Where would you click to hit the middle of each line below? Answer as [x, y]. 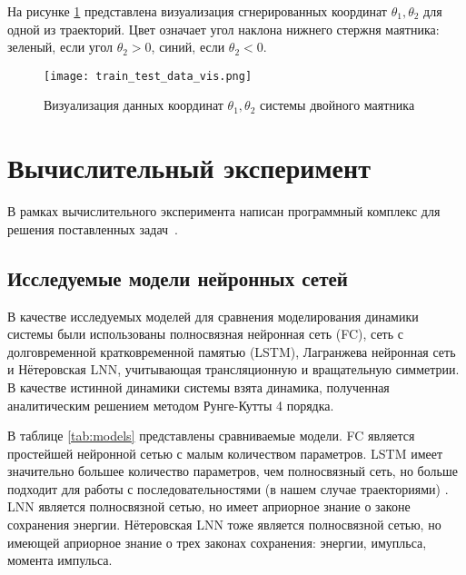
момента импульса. [60, 560]
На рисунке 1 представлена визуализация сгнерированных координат [197, 11]
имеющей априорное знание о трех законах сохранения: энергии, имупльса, [217, 542]
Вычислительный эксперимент [189, 168]
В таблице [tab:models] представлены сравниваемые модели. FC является [211, 436]
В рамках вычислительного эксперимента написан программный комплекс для [224, 211]
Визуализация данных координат [134, 105]
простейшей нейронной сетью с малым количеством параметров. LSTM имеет [225, 453]
